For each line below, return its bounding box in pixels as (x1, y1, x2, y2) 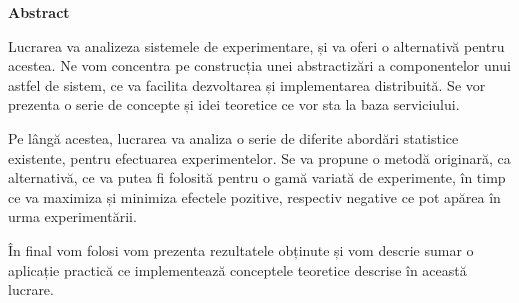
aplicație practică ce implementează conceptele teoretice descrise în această (8, 259, 467, 280)
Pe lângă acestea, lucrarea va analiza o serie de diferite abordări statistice (8, 127, 459, 148)
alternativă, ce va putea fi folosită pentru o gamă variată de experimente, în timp (8, 167, 506, 188)
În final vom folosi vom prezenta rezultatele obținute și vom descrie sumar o (8, 239, 474, 260)
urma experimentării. (8, 206, 137, 227)
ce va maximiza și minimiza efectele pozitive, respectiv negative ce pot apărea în (8, 186, 501, 207)
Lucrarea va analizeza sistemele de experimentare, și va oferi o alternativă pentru (8, 35, 505, 56)
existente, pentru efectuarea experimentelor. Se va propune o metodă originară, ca (8, 147, 511, 168)
